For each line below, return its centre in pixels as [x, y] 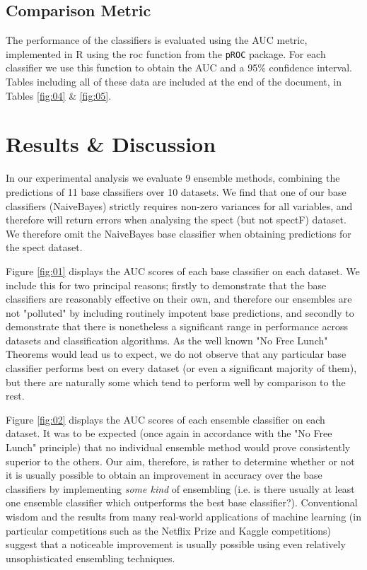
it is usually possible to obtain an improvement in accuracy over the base [164, 475]
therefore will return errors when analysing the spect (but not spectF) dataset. [176, 220]
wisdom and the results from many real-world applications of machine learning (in [183, 517]
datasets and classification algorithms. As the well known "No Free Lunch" [167, 340]
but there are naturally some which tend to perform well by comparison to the [176, 382]
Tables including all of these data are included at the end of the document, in [174, 82]
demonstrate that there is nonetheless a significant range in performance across [177, 326]
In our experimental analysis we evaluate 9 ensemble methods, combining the [173, 178]
